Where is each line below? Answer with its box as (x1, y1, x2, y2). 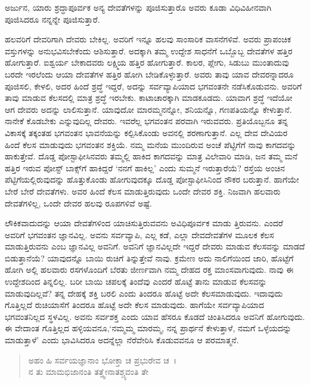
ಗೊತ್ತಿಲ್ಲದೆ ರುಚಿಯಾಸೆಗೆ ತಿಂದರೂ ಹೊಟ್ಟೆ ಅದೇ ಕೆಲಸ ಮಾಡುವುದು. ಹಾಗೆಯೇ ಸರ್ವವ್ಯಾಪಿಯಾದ (5, 298, 265, 311)
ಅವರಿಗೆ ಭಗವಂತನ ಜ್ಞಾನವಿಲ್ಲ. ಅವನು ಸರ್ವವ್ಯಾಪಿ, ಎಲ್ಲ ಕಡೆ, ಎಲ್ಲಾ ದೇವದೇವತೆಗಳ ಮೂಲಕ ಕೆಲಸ (5, 228, 274, 241)
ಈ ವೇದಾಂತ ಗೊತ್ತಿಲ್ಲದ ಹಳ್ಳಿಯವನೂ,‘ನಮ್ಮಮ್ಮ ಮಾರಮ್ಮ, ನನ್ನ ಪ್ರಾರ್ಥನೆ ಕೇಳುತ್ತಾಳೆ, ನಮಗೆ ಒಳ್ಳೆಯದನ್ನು (5, 322, 292, 334)
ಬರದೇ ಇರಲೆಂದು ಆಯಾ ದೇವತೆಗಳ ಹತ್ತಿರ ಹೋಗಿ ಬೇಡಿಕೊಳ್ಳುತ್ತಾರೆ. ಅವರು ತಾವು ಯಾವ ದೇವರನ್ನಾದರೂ (5, 67, 294, 80)
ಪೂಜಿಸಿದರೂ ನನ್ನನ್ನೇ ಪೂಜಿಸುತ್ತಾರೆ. (5, 13, 100, 25)
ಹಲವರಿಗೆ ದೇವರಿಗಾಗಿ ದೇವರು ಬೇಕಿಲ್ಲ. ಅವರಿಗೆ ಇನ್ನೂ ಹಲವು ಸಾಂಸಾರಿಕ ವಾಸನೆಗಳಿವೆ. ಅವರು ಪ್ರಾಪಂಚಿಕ (5, 33, 292, 45)
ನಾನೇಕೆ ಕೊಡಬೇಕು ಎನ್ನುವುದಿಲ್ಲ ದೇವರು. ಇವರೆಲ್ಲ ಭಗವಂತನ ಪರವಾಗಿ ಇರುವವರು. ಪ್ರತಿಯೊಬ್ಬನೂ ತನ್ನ (5, 115, 288, 127)
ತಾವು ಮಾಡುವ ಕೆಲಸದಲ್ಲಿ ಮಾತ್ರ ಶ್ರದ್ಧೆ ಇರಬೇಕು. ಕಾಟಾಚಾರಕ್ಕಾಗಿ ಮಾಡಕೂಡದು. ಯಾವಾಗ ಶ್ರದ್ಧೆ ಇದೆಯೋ (5, 91, 293, 104)
